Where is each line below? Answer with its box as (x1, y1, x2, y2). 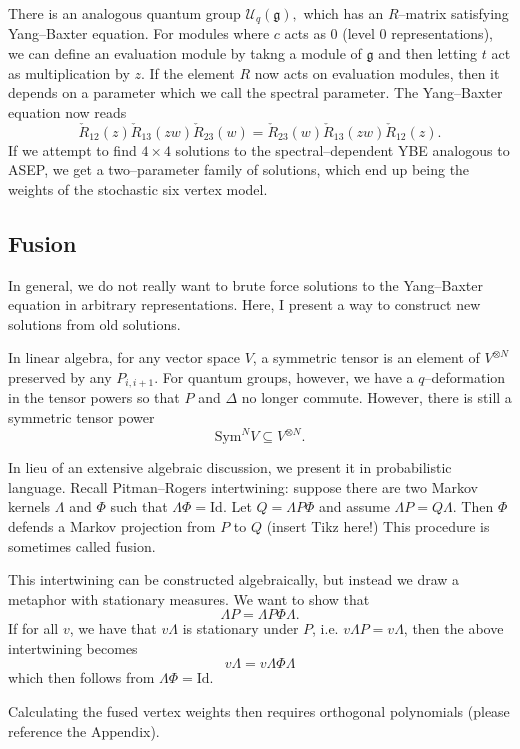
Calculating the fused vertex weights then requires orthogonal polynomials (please (8, 701, 510, 722)
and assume (319, 496, 390, 517)
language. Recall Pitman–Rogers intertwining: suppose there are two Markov (8, 476, 479, 497)
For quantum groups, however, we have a (162, 367, 414, 387)
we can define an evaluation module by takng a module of (8, 43, 362, 64)
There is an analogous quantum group (8, 3, 241, 23)
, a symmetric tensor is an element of (252, 347, 480, 368)
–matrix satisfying (398, 3, 509, 23)
